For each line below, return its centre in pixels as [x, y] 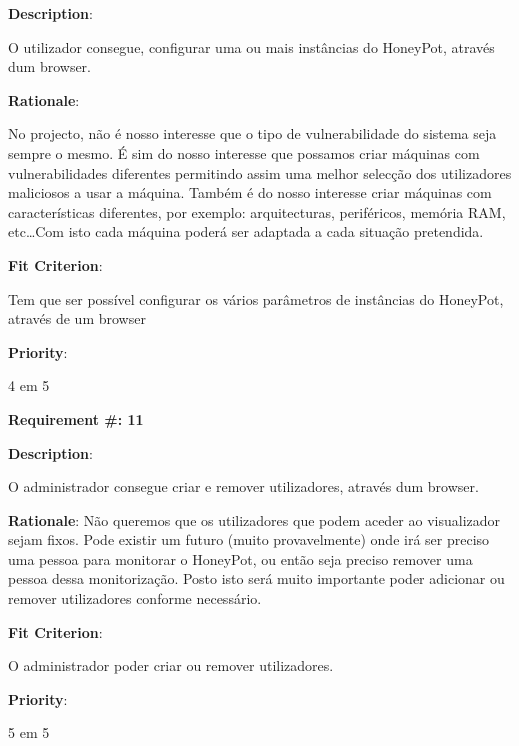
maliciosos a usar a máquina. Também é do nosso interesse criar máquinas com [250, 192]
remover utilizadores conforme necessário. [135, 598]
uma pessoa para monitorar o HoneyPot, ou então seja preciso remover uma [240, 558]
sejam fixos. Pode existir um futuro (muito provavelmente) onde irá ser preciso [249, 539]
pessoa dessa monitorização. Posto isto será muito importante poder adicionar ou [256, 578]
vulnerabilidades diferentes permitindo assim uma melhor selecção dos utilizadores [260, 172]
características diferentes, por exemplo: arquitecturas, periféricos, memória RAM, [257, 211]
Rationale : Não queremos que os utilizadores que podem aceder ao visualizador [254, 519]
